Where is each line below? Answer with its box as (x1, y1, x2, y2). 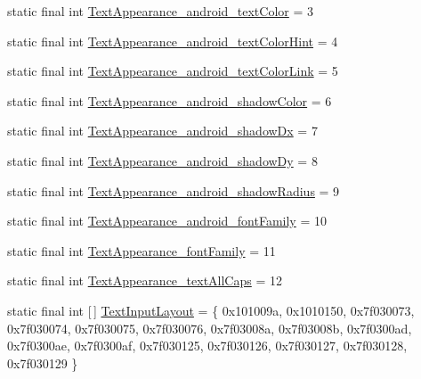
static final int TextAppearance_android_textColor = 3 (7, 2, 314, 20)
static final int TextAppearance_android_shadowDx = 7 (7, 121, 318, 140)
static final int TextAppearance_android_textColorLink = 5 (7, 62, 338, 80)
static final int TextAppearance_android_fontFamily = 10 (7, 211, 327, 230)
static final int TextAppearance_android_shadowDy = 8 (7, 151, 318, 169)
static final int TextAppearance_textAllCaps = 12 (7, 271, 282, 290)
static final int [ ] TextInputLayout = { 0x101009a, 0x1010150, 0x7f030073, (7, 301, 415, 319)
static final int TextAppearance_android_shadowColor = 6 (7, 91, 332, 110)
